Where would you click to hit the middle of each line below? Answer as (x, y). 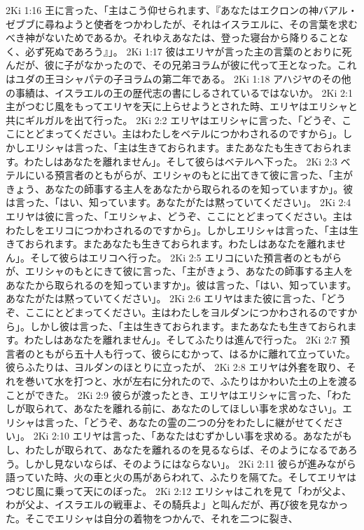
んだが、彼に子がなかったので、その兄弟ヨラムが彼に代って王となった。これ (181, 65)
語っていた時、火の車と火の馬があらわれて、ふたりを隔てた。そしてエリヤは (181, 477)
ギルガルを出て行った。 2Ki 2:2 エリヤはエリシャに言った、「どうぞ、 (183, 120)
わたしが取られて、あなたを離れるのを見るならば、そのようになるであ (186, 449)
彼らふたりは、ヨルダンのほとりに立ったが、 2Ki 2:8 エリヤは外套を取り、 (176, 367)
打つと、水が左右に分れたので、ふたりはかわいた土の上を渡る (216, 381)
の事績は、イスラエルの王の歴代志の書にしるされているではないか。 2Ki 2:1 (179, 92)
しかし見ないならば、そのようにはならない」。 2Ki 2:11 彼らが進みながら (190, 463)
